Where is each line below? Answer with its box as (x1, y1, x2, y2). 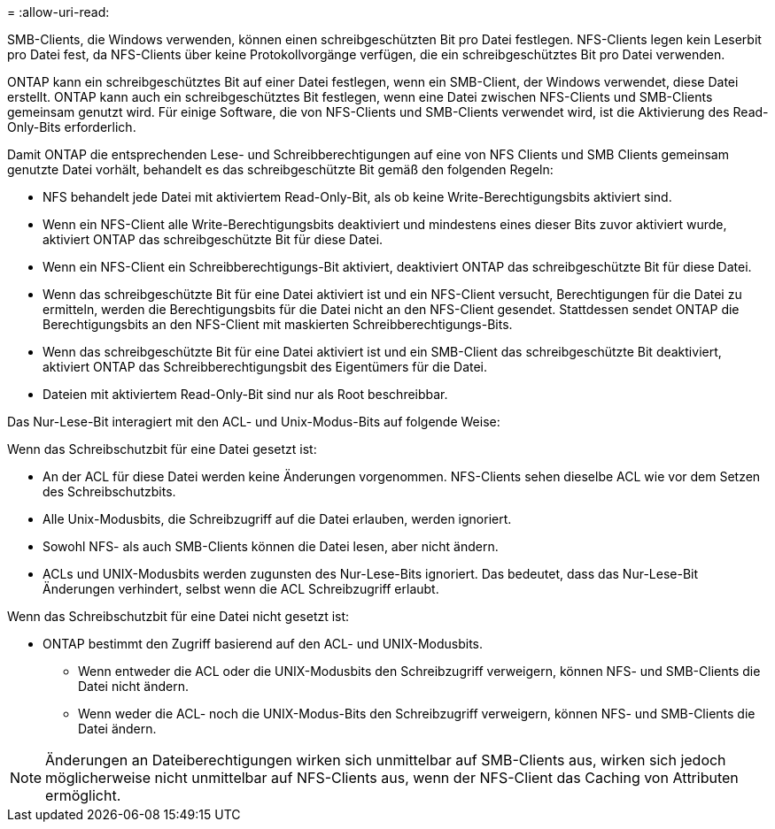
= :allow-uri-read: (7, 4, 110, 19)
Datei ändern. (78, 721, 157, 736)
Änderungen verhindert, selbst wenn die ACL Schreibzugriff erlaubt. (43, 581, 439, 596)
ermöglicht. (45, 787, 121, 804)
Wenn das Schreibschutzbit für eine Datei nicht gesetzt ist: (7, 609, 350, 624)
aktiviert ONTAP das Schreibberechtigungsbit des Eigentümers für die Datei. (43, 359, 488, 374)
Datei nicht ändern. (78, 679, 190, 694)
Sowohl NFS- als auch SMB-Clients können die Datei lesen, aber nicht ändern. (43, 539, 499, 554)
